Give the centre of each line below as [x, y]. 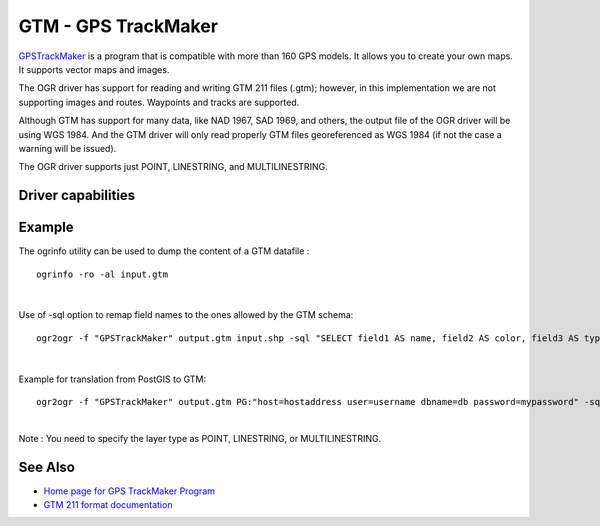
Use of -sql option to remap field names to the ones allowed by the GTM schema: [186, 315]
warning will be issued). [67, 148]
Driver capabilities [77, 195]
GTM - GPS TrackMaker [118, 26]
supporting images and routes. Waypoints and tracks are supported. [159, 102]
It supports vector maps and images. [94, 69]
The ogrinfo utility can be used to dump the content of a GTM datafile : [164, 251]
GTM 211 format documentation [108, 505]
